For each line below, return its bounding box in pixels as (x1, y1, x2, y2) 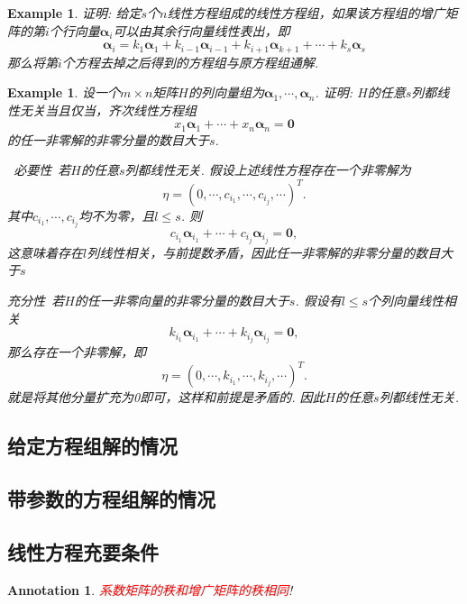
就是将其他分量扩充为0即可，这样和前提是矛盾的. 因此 (7, 388, 325, 407)
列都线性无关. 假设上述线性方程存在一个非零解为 (124, 160, 411, 179)
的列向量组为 (188, 83, 264, 102)
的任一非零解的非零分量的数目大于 (7, 130, 209, 149)
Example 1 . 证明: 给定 (7, 4, 142, 22)
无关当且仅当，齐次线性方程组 (19, 100, 197, 119)
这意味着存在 (7, 243, 83, 261)
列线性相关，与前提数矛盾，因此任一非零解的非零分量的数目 (87, 243, 441, 261)
